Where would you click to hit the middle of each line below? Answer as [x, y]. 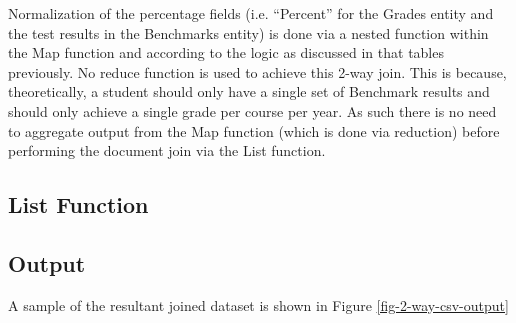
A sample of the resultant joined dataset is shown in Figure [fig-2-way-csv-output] [258, 304]
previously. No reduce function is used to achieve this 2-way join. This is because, [257, 71]
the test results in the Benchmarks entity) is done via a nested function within [248, 32]
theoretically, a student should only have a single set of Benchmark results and [249, 91]
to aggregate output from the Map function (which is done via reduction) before [254, 130]
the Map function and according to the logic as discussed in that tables [226, 52]
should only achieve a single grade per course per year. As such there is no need [252, 110]
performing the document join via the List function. [167, 150]
